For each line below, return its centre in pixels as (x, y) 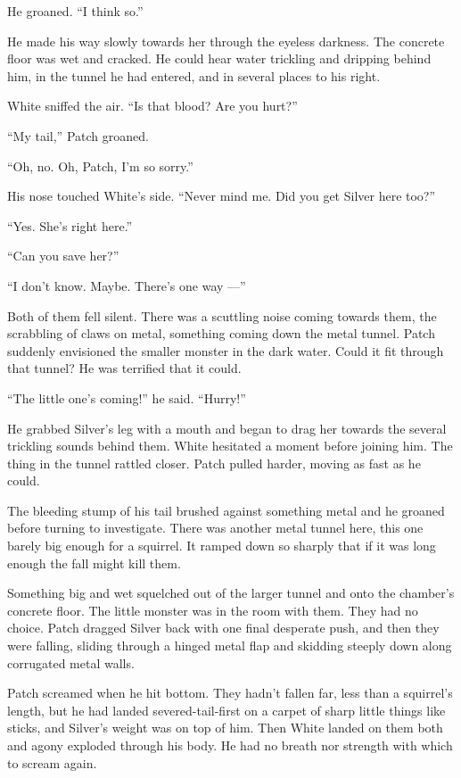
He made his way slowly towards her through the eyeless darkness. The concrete (226, 41)
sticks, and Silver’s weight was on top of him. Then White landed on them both (225, 728)
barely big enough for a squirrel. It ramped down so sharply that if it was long (222, 546)
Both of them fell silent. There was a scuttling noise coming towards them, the (222, 315)
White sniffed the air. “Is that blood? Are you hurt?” (152, 106)
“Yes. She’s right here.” (70, 225)
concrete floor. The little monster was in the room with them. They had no (213, 610)
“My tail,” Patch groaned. (78, 135)
